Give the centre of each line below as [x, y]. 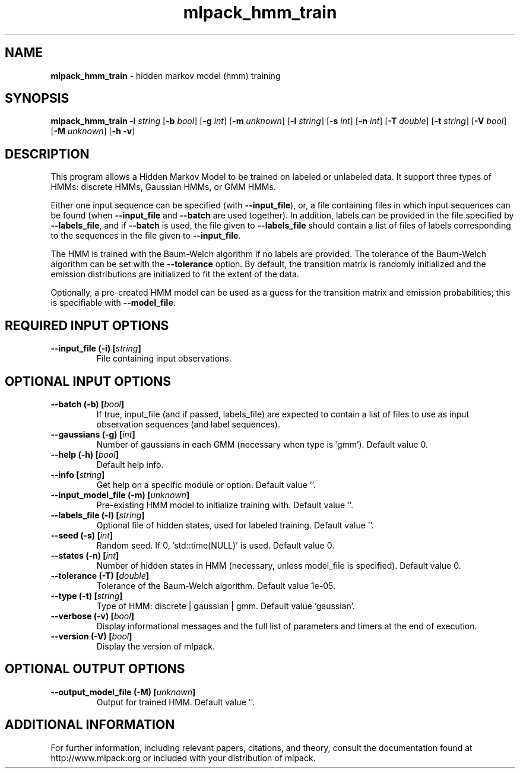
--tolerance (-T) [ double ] [100, 575]
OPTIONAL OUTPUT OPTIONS [95, 669]
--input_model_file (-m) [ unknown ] [120, 495]
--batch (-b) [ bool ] [88, 404]
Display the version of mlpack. [156, 646]
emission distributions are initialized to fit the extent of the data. [175, 274]
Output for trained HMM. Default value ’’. [175, 702]
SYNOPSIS [37, 99]
